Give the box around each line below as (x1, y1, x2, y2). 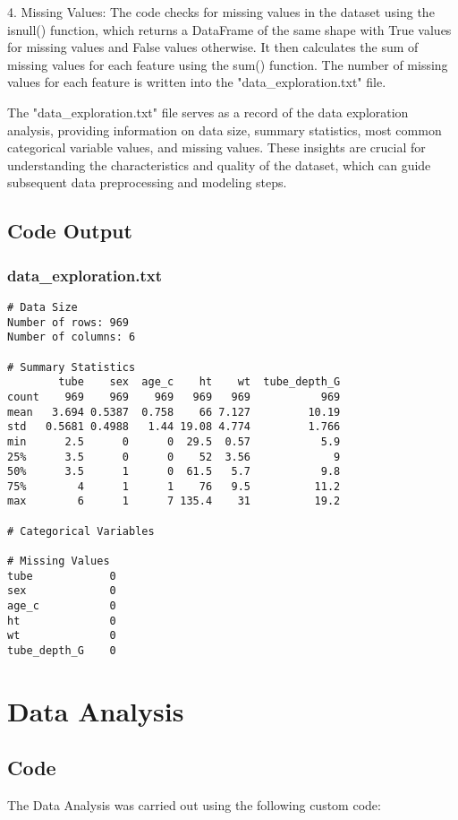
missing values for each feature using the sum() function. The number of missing (7, 55, 448, 73)
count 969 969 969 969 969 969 (7, 390, 341, 403)
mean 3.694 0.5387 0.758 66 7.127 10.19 (7, 405, 341, 419)
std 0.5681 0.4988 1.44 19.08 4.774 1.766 (7, 420, 341, 434)
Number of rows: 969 (7, 315, 130, 329)
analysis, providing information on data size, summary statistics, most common (7, 120, 442, 139)
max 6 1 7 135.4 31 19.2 (7, 495, 341, 508)
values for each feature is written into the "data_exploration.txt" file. (7, 73, 386, 91)
